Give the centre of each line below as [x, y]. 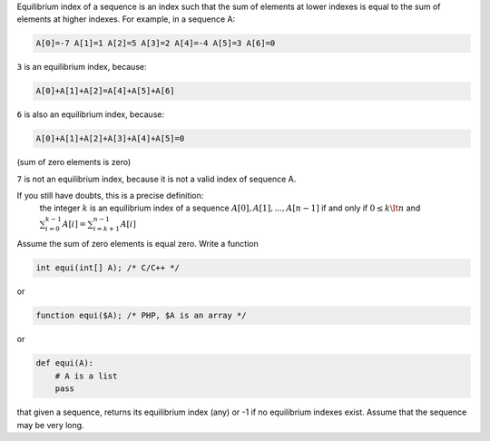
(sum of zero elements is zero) [74, 162]
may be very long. [51, 425]
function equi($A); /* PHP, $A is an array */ [141, 316]
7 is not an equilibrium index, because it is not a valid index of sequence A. [157, 179]
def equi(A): [65, 363]
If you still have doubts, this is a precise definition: [110, 196]
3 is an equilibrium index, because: [82, 67]
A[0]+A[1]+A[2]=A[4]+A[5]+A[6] [106, 91]
